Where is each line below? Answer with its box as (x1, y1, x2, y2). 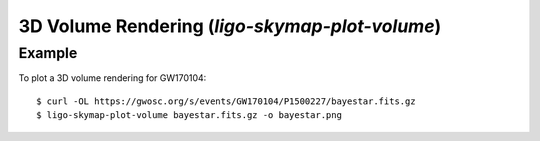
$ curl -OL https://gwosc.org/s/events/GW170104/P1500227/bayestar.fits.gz (36, 95, 416, 107)
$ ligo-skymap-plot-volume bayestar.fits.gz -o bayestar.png (36, 110, 342, 121)
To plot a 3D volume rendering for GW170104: (18, 72, 207, 84)
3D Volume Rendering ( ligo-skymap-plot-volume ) (18, 15, 442, 37)
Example (18, 44, 78, 62)
